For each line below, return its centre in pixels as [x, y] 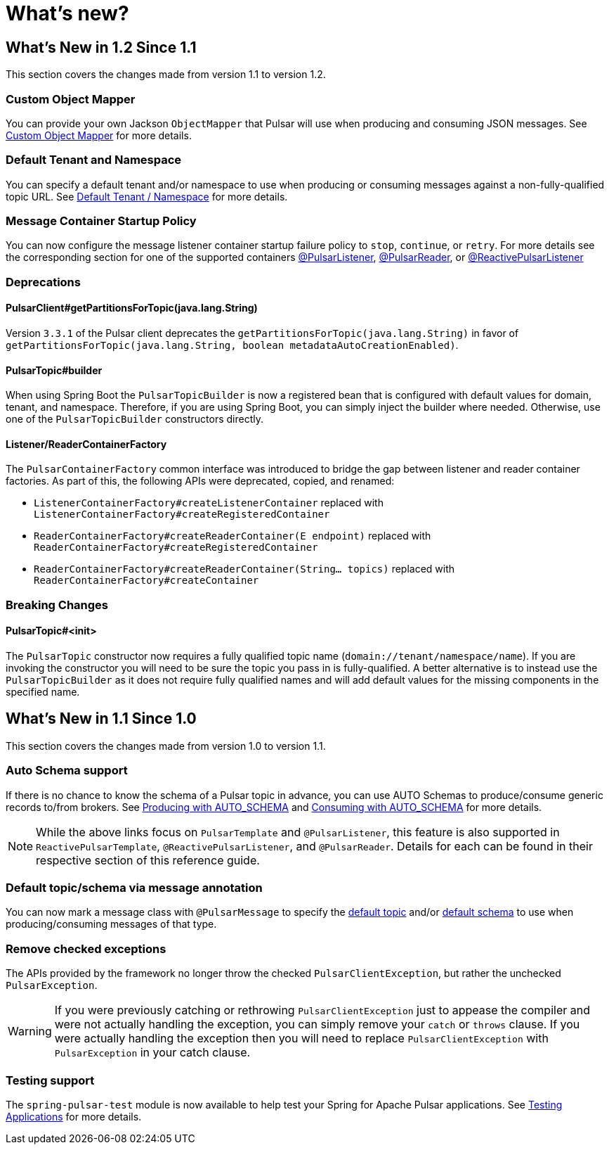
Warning [30, 1031]
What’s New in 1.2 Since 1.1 [101, 47]
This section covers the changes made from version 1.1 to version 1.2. [166, 75]
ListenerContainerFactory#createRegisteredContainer [182, 515]
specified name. [43, 692]
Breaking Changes [57, 605]
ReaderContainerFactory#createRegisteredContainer [176, 548]
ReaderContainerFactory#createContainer [146, 581]
